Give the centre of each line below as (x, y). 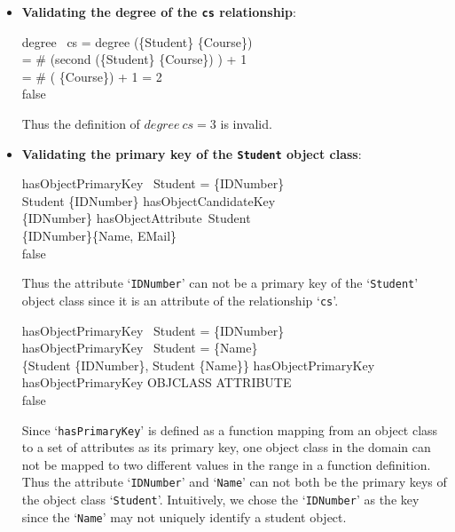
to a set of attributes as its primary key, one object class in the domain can (226, 447)
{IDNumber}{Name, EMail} (99, 236)
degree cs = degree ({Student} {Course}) (137, 41)
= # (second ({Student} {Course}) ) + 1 (134, 59)
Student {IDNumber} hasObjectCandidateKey (149, 200)
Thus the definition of (81, 124)
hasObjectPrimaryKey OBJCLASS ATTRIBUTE (157, 382)
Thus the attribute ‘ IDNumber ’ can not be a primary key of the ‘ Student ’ (220, 283)
